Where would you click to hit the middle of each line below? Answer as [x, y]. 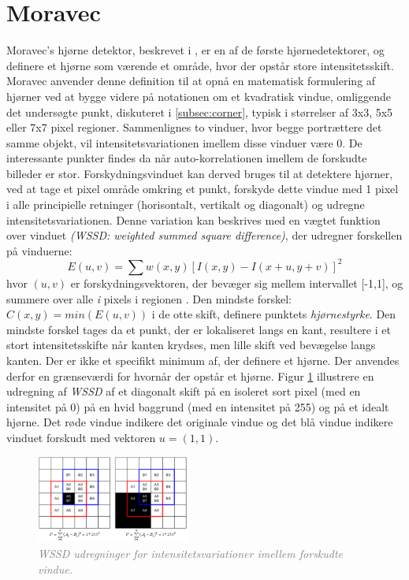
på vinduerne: [39, 250]
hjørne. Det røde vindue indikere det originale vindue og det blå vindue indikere [200, 422]
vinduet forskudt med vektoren [81, 437]
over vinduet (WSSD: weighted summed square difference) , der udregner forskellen [204, 235]
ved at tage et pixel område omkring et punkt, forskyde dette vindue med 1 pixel [203, 189]
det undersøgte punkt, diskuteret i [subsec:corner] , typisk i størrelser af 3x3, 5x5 [200, 112]
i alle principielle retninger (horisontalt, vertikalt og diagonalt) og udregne [186, 204]
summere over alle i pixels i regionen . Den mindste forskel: [149, 298]
